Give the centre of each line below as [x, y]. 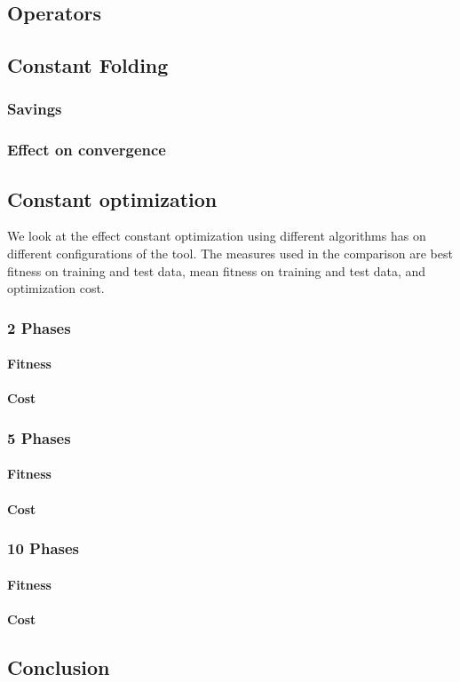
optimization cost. [56, 288]
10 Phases [44, 548]
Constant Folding [88, 65]
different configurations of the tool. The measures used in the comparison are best [230, 254]
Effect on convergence [87, 150]
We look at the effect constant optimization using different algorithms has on [217, 236]
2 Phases [39, 327]
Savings [35, 109]
